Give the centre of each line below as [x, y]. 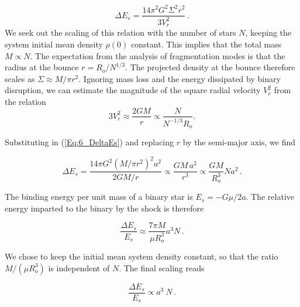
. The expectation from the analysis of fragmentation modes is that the [158, 55]
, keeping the [268, 33]
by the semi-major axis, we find [239, 142]
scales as [20, 78]
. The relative [270, 197]
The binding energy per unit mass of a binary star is [99, 197]
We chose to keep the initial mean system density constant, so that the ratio [142, 256]
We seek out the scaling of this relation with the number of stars [120, 33]
